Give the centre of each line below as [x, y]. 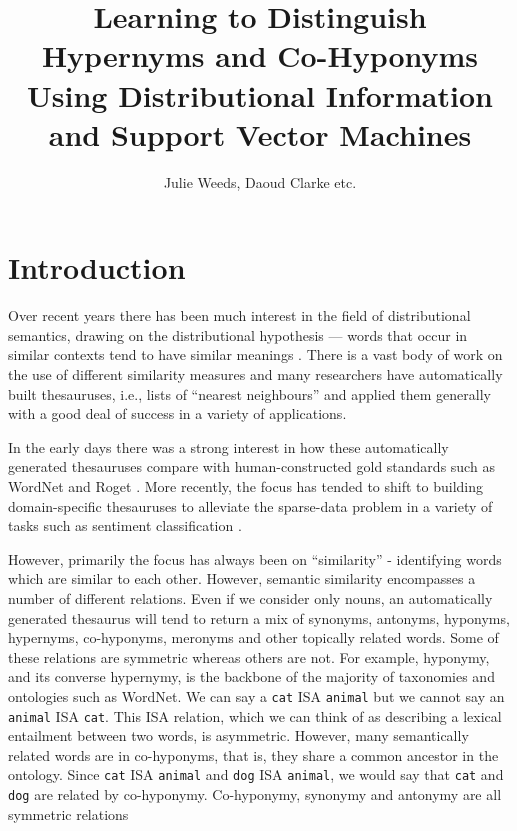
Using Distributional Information [260, 94]
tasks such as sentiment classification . [125, 525]
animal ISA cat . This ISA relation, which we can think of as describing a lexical [255, 715]
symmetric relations [68, 813]
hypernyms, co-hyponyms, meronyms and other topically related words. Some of [253, 637]
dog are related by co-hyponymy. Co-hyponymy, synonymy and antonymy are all [255, 794]
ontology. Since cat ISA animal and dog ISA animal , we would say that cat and [256, 774]
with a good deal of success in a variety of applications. [177, 413]
